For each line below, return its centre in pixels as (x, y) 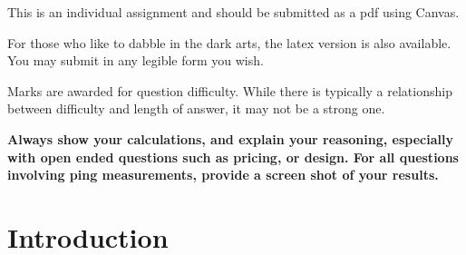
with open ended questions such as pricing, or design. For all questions (233, 157)
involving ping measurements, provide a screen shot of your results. (223, 175)
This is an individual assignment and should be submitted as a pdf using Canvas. (233, 12)
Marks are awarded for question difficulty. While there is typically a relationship (230, 90)
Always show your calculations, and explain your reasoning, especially (230, 138)
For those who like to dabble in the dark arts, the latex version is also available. (229, 42)
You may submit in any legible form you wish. (136, 60)
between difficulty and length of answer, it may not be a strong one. (196, 108)
